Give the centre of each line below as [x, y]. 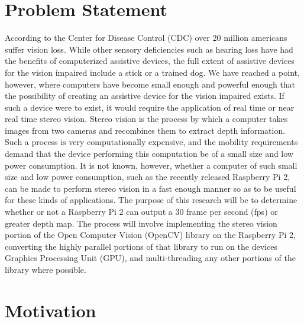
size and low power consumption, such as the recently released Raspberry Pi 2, [148, 177]
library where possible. [46, 269]
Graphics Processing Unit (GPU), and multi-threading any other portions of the [150, 258]
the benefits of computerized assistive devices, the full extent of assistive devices [150, 61]
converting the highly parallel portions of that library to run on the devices [141, 246]
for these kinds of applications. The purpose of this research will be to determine [151, 200]
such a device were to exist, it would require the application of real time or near [150, 107]
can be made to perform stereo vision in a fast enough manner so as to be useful [151, 188]
